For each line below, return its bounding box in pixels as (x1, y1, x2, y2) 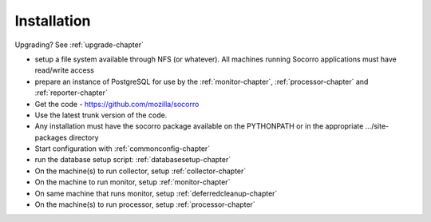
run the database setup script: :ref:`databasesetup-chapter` (34, 155, 231, 165)
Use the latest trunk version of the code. (34, 110, 168, 120)
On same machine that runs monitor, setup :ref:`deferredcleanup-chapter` (34, 188, 278, 198)
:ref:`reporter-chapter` (34, 88, 108, 97)
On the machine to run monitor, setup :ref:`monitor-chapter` (34, 177, 231, 187)
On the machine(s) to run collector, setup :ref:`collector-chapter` (34, 166, 247, 176)
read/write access (34, 65, 95, 75)
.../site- (365, 121, 389, 131)
